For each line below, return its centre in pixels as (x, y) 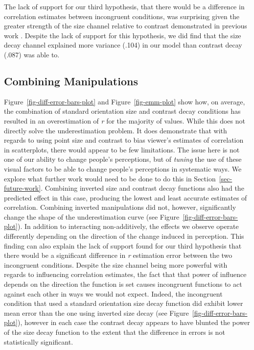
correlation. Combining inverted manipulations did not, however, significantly (120, 207)
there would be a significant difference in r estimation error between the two (118, 255)
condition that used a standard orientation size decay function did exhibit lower (124, 303)
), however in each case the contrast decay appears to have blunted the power (134, 322)
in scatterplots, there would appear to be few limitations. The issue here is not (122, 149)
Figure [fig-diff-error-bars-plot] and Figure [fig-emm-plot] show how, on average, (125, 101)
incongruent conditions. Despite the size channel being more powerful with (116, 264)
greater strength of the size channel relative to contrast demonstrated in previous (126, 26)
